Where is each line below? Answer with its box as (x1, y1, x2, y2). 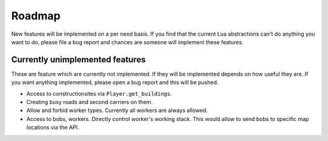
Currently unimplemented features (11, 54, 146, 65)
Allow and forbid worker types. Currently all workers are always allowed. (26, 107, 208, 114)
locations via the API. (26, 124, 80, 131)
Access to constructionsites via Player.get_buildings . (26, 90, 173, 97)
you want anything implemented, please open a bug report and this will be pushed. (11, 79, 219, 86)
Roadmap (11, 9, 61, 22)
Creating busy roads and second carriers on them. (26, 99, 153, 106)
